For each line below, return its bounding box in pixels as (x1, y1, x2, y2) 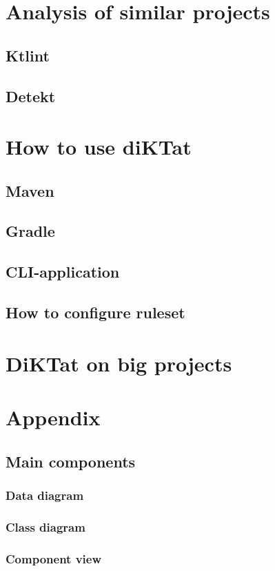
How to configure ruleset (6, 302, 185, 323)
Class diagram (6, 518, 85, 535)
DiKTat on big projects (6, 349, 232, 377)
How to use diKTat (6, 133, 192, 161)
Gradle (6, 220, 55, 242)
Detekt (6, 85, 56, 106)
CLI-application (6, 261, 120, 282)
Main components (6, 450, 136, 472)
